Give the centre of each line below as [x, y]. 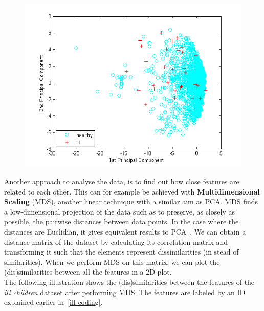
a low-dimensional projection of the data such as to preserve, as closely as [119, 211]
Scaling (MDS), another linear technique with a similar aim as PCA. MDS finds [131, 201]
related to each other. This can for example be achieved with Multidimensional [132, 191]
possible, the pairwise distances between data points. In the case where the [122, 221]
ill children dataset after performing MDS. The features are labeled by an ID [125, 292]
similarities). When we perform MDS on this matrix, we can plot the [112, 261]
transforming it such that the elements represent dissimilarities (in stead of [122, 252]
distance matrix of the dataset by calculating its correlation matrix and [116, 241]
